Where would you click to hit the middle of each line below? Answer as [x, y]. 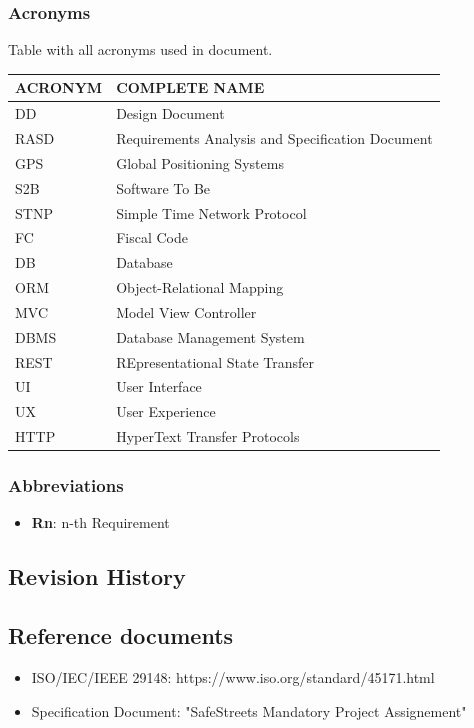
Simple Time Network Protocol [211, 212]
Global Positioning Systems [200, 162]
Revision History [97, 576]
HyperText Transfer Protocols [208, 436]
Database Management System [210, 336]
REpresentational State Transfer [215, 361]
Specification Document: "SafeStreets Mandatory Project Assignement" [249, 710]
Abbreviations [66, 485]
